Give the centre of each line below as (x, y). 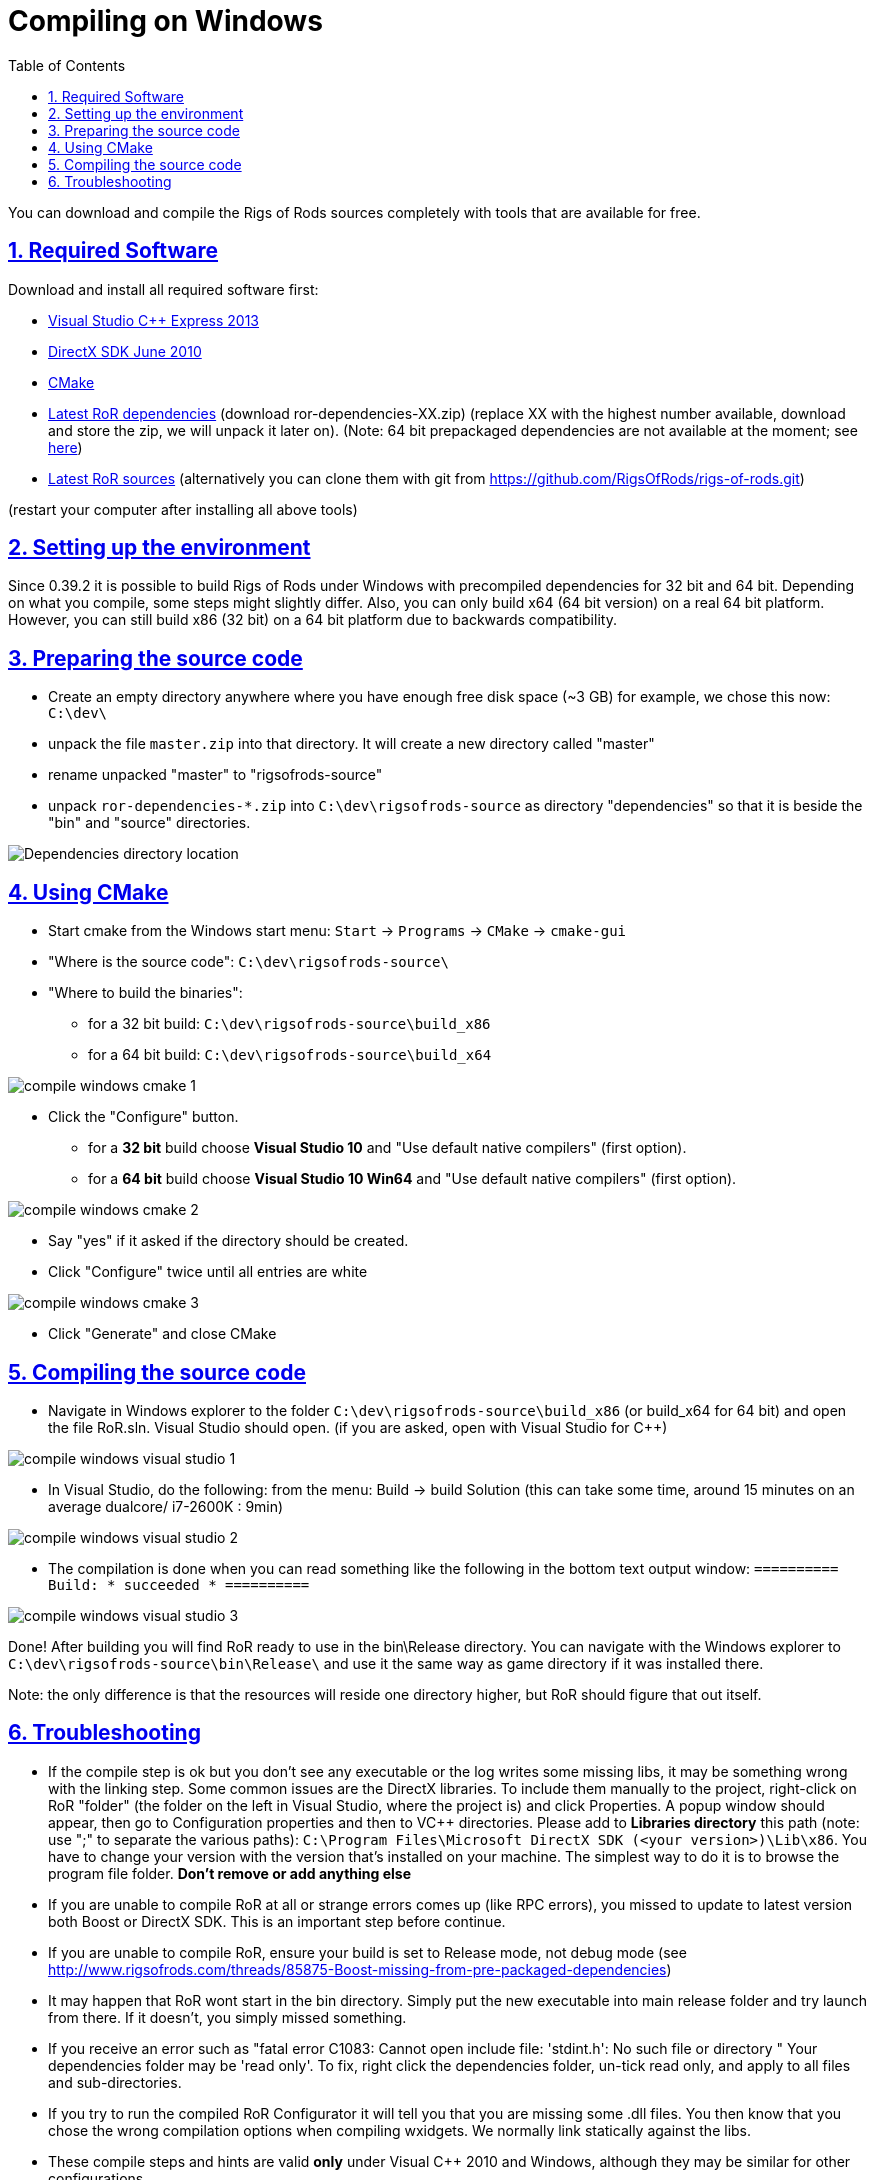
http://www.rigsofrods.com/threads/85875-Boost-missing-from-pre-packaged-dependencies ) (360, 1969)
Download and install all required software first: (163, 289)
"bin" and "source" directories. (149, 823)
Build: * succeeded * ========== (179, 1584)
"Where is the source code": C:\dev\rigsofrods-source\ (248, 962)
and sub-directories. (115, 2082)
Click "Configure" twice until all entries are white (208, 1272)
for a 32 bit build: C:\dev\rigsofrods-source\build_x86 (289, 1024)
